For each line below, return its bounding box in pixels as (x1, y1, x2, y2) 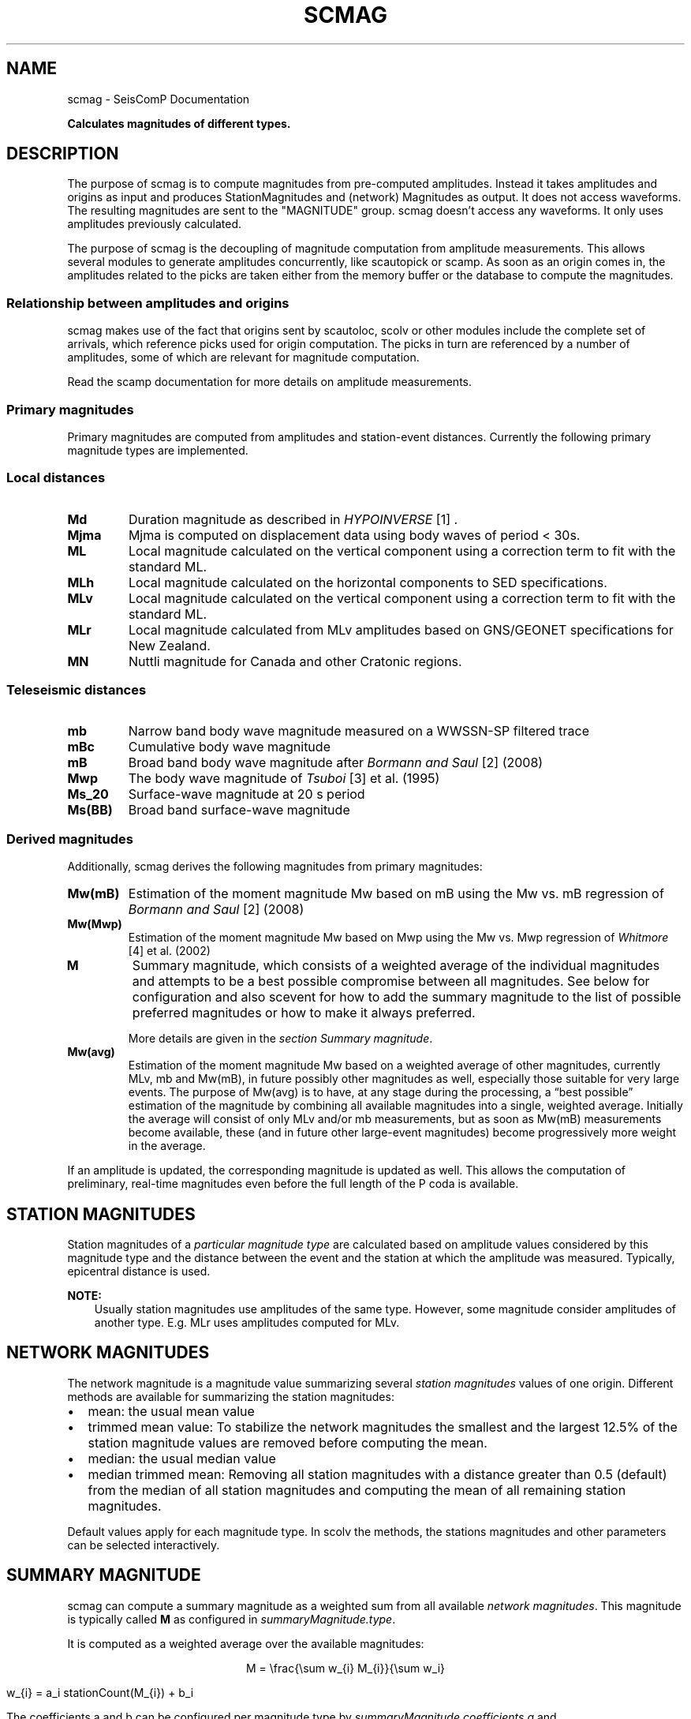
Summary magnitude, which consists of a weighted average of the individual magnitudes (132, 957, 660, 974)
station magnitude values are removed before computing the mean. (88, 1434, 487, 1451)
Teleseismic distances (6, 682, 147, 698)
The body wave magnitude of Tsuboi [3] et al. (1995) (128, 770, 440, 787)
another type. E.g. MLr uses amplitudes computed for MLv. (94, 1316, 400, 1330)
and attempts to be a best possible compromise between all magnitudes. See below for (132, 973, 650, 990)
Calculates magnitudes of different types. (67, 116, 291, 130)
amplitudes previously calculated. (67, 217, 241, 231)
